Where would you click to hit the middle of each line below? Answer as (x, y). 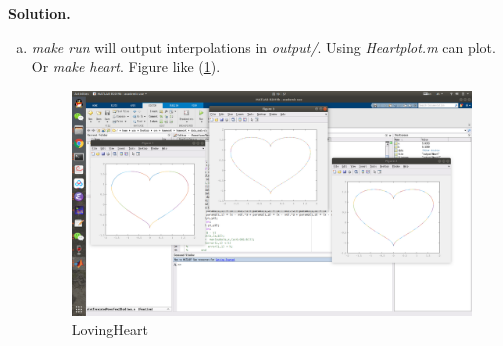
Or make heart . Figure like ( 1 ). (126, 66)
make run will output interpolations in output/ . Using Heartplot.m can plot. (263, 46)
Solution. (39, 13)
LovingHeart (109, 329)
